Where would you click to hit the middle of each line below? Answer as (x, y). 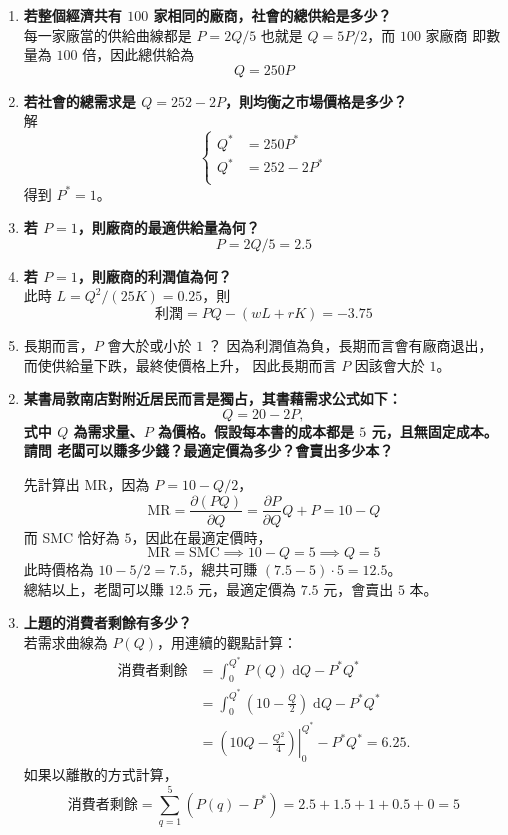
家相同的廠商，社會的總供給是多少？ (272, 15)
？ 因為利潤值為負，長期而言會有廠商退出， (350, 344)
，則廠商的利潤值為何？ (154, 275)
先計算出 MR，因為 (86, 483)
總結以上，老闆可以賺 (93, 588)
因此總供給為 (152, 54)
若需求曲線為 (65, 641)
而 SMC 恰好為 (71, 536)
